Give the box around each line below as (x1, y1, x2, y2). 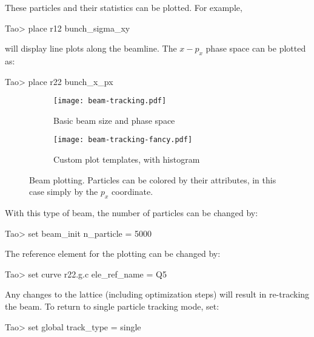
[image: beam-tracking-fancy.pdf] (53, 135, 193, 145)
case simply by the (29, 185, 98, 198)
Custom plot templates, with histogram (53, 153, 200, 166)
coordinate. (112, 185, 153, 198)
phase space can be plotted (205, 42, 306, 55)
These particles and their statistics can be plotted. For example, (5, 1, 242, 13)
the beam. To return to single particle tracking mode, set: (5, 300, 219, 313)
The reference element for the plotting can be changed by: (5, 247, 221, 260)
